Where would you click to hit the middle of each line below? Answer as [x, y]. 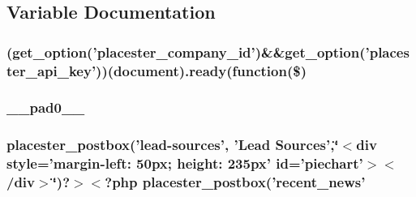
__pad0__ [46, 107]
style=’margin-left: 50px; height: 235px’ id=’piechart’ [185, 163]
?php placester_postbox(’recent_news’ [235, 182]
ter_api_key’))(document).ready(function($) [157, 70]
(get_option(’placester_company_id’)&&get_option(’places [208, 51]
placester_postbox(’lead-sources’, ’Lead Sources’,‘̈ [173, 145]
